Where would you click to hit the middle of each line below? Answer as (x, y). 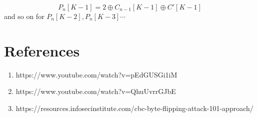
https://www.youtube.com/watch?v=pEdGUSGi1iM (96, 74)
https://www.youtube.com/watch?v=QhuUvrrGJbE (96, 91)
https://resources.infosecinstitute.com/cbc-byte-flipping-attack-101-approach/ (134, 108)
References (42, 50)
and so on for (24, 16)
